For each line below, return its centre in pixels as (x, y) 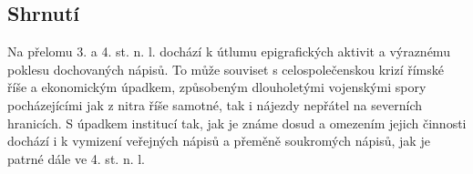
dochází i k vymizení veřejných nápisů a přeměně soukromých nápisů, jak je (219, 141)
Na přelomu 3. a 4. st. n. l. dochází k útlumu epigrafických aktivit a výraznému (229, 51)
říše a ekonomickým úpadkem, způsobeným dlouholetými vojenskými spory (217, 87)
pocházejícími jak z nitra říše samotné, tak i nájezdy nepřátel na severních (215, 104)
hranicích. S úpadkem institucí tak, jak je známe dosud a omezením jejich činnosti (237, 123)
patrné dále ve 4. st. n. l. (77, 158)
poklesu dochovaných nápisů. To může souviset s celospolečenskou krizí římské (226, 69)
